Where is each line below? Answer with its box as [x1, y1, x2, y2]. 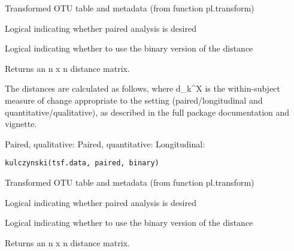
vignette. [5, 117, 37, 130]
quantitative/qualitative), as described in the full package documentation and [5, 105, 290, 118]
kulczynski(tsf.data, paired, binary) [5, 159, 159, 168]
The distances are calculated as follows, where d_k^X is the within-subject [5, 82, 280, 95]
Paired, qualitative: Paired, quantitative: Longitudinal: [5, 137, 205, 150]
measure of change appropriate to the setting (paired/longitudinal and [5, 93, 263, 106]
